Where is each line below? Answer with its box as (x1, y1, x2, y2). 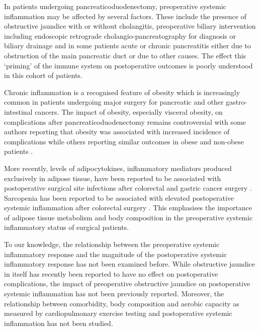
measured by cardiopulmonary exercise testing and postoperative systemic (4, 308, 232, 318)
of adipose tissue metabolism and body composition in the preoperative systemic (4, 212, 253, 222)
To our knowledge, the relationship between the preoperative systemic (4, 239, 220, 250)
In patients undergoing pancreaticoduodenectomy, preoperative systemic (4, 1, 226, 11)
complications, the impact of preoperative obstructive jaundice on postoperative (4, 278, 250, 289)
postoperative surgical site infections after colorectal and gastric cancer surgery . (4, 183, 252, 193)
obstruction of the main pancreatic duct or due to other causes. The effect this (4, 50, 246, 60)
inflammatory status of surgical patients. (4, 222, 129, 232)
